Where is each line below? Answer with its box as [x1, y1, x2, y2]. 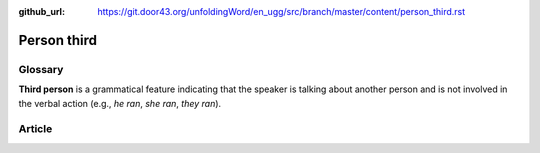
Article [18, 122, 53, 136]
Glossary [18, 62, 64, 76]
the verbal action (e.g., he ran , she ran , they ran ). [18, 97, 222, 109]
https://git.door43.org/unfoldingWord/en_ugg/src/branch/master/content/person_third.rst [97, 6, 466, 17]
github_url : [18, 6, 65, 17]
